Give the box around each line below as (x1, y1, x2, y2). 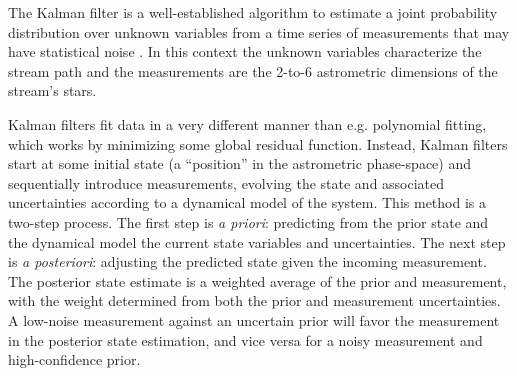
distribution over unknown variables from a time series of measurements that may (8, 21, 510, 42)
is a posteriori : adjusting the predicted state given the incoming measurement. (8, 251, 487, 272)
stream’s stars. (8, 80, 97, 101)
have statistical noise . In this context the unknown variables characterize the (8, 41, 482, 62)
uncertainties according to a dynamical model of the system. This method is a (8, 192, 486, 213)
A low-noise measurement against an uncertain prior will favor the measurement (8, 309, 500, 330)
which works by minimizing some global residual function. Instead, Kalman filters (8, 133, 508, 154)
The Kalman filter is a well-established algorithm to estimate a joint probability (8, 2, 498, 22)
